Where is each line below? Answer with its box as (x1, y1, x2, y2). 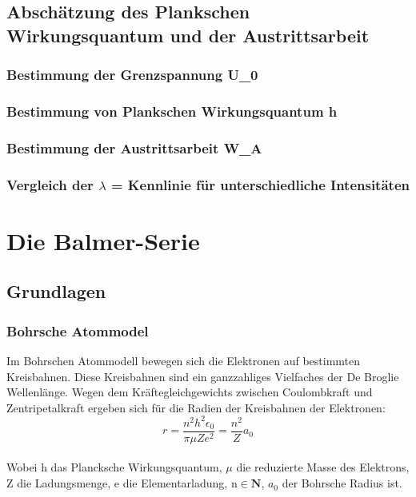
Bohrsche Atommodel (6, 320, 149, 340)
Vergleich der (6, 174, 94, 194)
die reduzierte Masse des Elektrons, (236, 459, 410, 475)
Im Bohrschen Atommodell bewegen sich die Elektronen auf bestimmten (6, 352, 361, 368)
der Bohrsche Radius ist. (282, 475, 402, 491)
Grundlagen (6, 279, 106, 304)
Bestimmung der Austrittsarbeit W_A (6, 137, 262, 157)
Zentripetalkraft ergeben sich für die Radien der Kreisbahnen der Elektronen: (6, 399, 386, 415)
